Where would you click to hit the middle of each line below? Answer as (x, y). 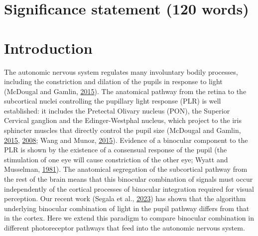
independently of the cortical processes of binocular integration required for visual (129, 188)
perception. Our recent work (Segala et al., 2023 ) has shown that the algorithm (125, 198)
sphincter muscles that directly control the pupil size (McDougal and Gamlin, (123, 130)
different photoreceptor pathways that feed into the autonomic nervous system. (125, 228)
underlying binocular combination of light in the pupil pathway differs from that (127, 208)
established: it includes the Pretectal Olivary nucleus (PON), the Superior (117, 110)
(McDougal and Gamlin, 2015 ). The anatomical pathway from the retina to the (125, 91)
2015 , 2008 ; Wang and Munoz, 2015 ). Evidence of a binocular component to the (126, 140)
